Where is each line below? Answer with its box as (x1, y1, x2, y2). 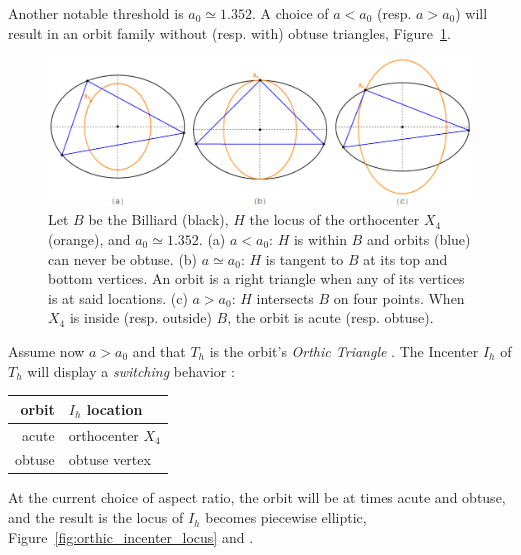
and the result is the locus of (8, 507, 184, 528)
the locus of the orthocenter (249, 209, 420, 230)
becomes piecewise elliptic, (205, 507, 367, 528)
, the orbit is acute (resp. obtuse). (227, 307, 434, 328)
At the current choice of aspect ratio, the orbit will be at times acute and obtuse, (8, 487, 506, 508)
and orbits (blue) (366, 229, 471, 250)
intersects (256, 287, 314, 308)
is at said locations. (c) (48, 287, 188, 308)
